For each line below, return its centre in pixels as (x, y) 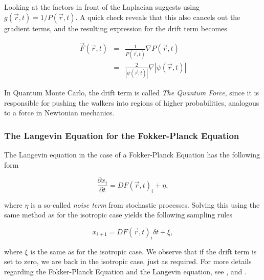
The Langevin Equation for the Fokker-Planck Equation (122, 135)
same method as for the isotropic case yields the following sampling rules (118, 215)
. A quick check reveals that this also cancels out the (158, 17)
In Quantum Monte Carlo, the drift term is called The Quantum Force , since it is (131, 93)
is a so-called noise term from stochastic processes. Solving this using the (145, 204)
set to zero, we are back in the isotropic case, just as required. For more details (128, 261)
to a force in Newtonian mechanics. (59, 113)
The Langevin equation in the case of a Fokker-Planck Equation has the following (132, 155)
